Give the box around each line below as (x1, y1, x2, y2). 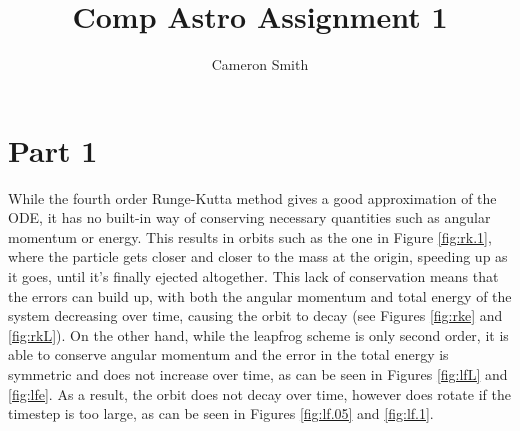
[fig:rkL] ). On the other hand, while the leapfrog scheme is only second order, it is (8, 324, 509, 345)
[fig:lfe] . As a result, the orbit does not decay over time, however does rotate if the (8, 383, 511, 404)
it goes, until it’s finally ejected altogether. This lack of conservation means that (8, 266, 499, 287)
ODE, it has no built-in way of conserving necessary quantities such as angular (8, 207, 491, 228)
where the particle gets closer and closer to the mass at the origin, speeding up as (8, 246, 508, 267)
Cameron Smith (211, 54, 309, 75)
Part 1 (8, 129, 98, 170)
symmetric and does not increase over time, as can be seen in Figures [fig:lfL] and (8, 364, 508, 384)
